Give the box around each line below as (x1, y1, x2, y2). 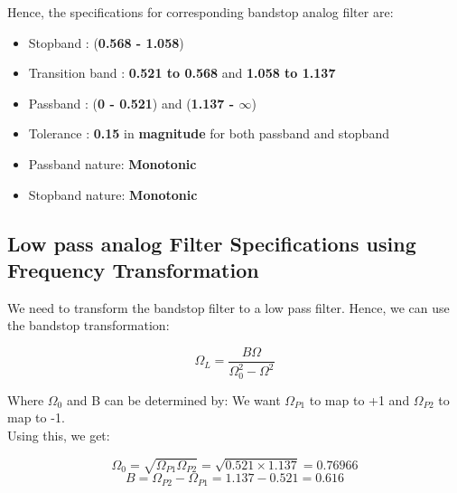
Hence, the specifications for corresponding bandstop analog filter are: (7, 3, 394, 21)
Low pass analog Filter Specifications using (7, 229, 416, 257)
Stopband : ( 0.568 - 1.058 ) (28, 33, 184, 52)
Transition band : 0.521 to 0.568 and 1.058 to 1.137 (28, 63, 336, 82)
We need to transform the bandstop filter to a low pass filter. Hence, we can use (7, 298, 450, 317)
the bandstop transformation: (7, 316, 170, 335)
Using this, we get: (7, 425, 110, 444)
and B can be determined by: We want (66, 390, 281, 409)
